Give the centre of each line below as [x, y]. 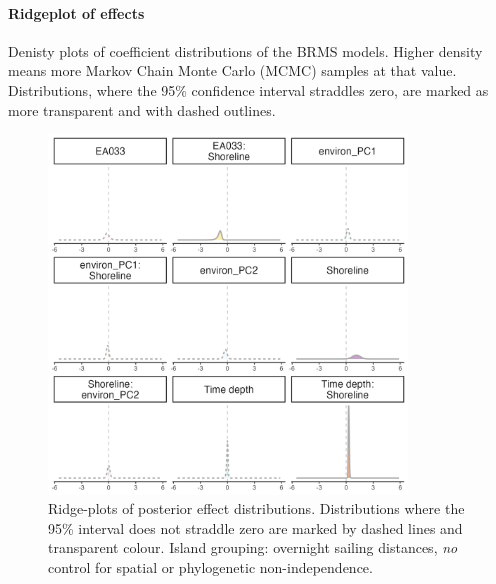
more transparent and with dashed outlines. [142, 109]
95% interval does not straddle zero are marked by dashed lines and [255, 527]
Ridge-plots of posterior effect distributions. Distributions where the [256, 508]
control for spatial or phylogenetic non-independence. [210, 566]
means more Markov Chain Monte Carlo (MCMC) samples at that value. [232, 70]
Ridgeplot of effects [76, 12]
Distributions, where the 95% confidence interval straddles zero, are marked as [248, 89]
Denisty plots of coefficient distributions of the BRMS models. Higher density [245, 50]
